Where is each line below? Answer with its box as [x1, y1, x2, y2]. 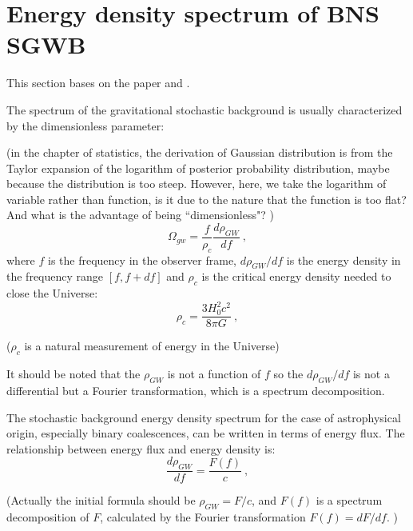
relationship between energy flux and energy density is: [6, 440, 276, 457]
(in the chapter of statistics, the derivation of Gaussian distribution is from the [6, 144, 393, 161]
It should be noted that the [6, 365, 141, 382]
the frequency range [6, 268, 104, 285]
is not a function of [167, 365, 261, 382]
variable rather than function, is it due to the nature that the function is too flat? [6, 190, 407, 207]
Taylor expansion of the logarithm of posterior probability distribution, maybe [6, 159, 390, 176]
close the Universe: [6, 285, 98, 301]
